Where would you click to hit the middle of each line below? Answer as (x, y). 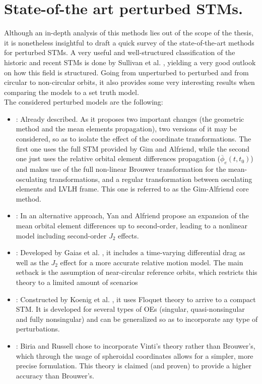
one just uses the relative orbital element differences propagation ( (118, 158)
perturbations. (38, 329)
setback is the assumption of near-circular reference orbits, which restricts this (137, 272)
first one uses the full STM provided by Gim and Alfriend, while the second (133, 148)
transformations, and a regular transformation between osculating (151, 179)
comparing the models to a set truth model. (72, 92)
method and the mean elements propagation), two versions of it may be (126, 129)
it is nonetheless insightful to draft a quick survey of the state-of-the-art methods (129, 42)
